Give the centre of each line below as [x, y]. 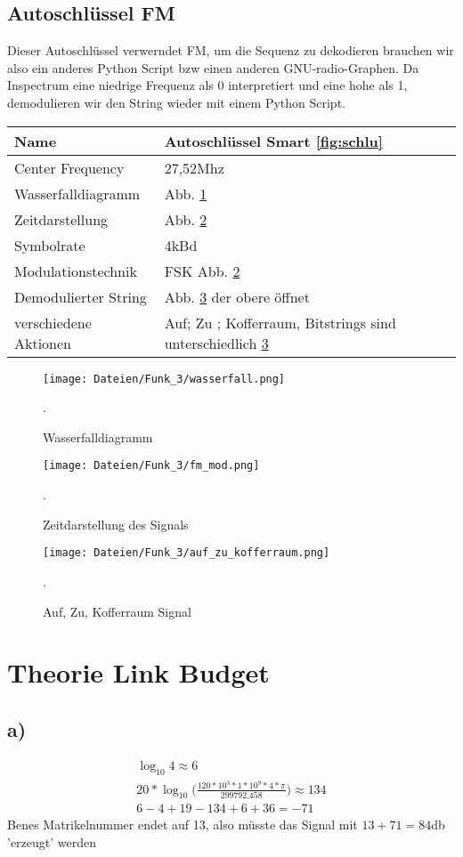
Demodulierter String [81, 296]
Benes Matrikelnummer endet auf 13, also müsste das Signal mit [183, 825]
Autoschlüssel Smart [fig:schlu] [273, 141]
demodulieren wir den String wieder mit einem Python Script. [176, 102]
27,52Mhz [194, 167]
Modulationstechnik [76, 271]
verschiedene [53, 322]
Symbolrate [50, 245]
